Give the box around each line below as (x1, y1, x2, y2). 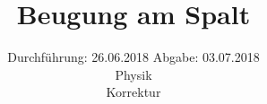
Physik (115, 65, 152, 83)
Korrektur (106, 82, 161, 101)
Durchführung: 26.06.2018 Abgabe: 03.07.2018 (7, 48, 260, 66)
